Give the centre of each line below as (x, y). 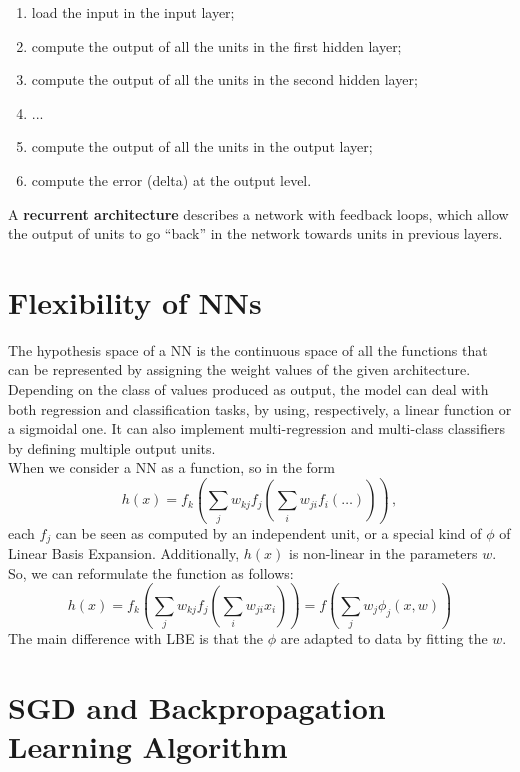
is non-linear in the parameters (383, 553)
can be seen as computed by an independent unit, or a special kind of (268, 532)
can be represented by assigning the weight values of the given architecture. (239, 369)
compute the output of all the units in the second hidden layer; (224, 79)
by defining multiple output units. (112, 447)
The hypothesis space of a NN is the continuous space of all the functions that (248, 349)
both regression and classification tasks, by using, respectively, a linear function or (260, 408)
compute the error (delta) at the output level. (171, 179)
